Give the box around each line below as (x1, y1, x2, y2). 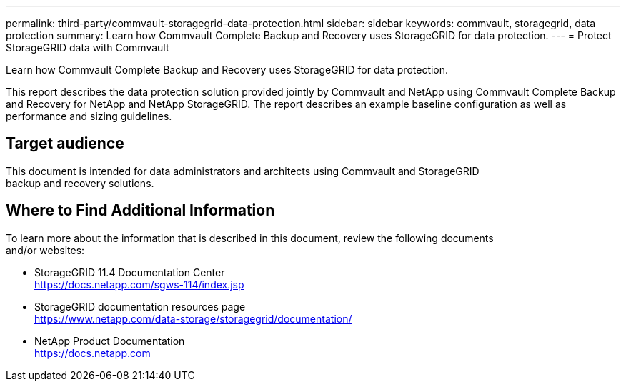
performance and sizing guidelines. (6, 110, 172, 122)
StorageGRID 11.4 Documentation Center (34, 266, 225, 278)
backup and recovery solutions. (6, 176, 154, 189)
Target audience (6, 134, 124, 153)
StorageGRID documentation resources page (34, 300, 246, 313)
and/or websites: (6, 243, 85, 256)
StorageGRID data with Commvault (6, 41, 169, 54)
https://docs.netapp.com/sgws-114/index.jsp (34, 278, 244, 291)
